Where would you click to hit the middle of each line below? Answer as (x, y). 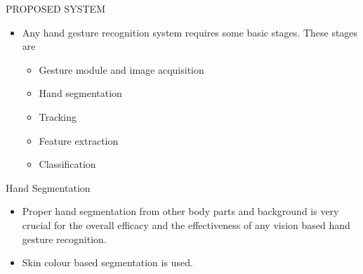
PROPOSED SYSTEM (55, 8)
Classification (67, 164)
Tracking (58, 116)
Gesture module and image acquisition (121, 69)
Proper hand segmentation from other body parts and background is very (180, 211)
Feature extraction (79, 140)
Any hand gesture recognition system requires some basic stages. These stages (190, 32)
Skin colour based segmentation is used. (107, 262)
